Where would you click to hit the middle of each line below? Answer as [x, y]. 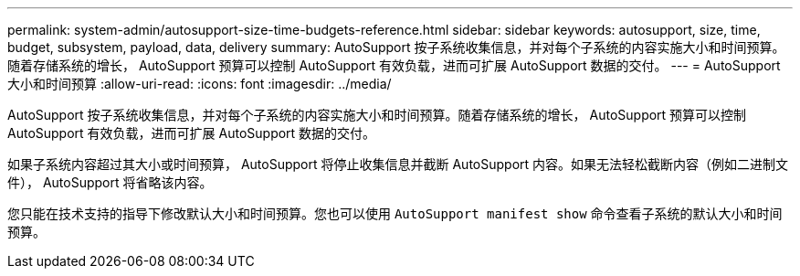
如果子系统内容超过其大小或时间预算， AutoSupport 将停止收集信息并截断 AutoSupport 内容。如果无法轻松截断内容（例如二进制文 [398, 164]
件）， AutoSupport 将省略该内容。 [110, 182]
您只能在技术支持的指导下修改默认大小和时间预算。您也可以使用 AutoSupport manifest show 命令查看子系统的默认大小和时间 [395, 213]
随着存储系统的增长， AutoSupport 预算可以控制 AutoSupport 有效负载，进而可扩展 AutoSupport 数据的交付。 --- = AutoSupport [394, 65]
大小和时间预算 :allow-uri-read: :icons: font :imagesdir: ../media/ [200, 84]
